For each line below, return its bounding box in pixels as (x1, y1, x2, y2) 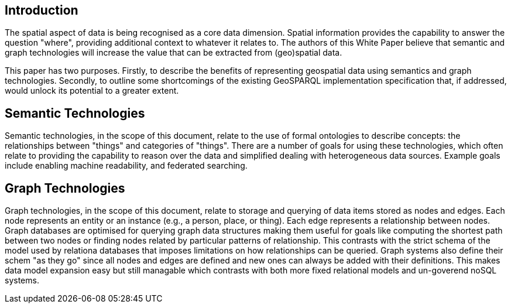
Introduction (5, 3, 78, 18)
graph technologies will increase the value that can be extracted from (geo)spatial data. (5, 47, 342, 58)
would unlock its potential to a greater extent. (5, 85, 179, 96)
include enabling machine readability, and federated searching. (5, 160, 248, 171)
